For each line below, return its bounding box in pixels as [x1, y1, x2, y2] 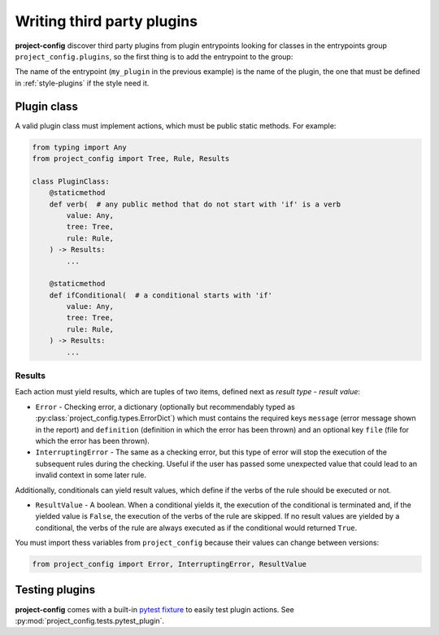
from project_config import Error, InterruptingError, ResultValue [32, 559, 307, 569]
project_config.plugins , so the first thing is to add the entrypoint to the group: [15, 51, 293, 61]
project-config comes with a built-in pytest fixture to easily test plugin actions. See [15, 604, 294, 614]
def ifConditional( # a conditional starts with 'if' [49, 290, 272, 300]
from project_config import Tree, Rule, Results [32, 154, 230, 163]
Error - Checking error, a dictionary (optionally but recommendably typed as [35, 402, 296, 411]
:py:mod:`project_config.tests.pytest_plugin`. [15, 615, 165, 625]
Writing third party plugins [15, 12, 198, 30]
